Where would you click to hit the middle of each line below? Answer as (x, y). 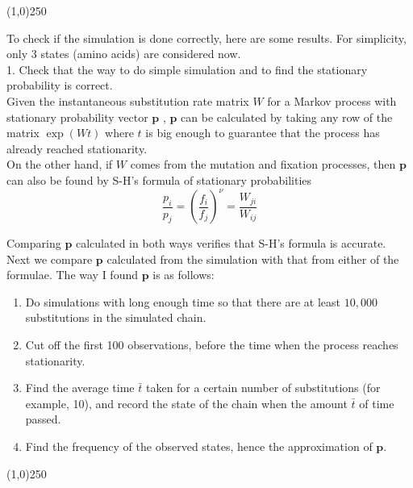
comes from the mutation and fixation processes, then (263, 164)
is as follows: (184, 275)
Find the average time (80, 388)
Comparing (34, 243)
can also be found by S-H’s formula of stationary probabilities (159, 179)
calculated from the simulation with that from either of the (253, 259)
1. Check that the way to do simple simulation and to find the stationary (187, 69)
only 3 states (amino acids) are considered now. (124, 54)
